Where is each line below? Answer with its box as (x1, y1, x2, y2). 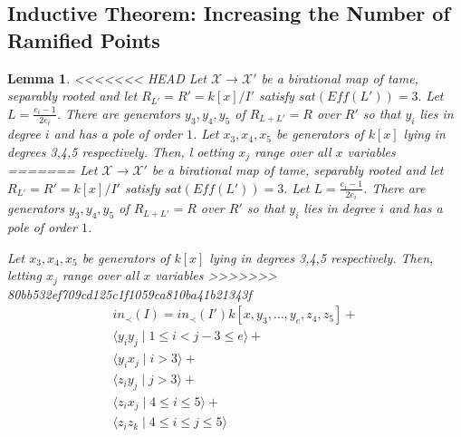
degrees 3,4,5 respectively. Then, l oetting (7, 141, 235, 160)
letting (7, 266, 42, 285)
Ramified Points (7, 25, 160, 53)
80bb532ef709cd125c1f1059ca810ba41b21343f (7, 284, 252, 303)
